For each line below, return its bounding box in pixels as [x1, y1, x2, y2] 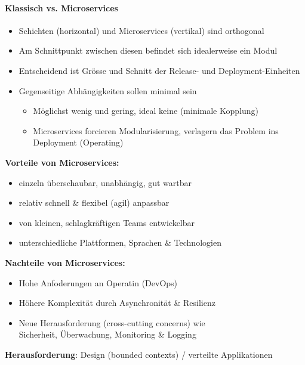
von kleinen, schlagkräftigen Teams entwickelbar [19, 216, 195, 228]
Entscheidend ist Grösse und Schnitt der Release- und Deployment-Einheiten [19, 64, 300, 76]
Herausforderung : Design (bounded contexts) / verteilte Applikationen [5, 348, 273, 360]
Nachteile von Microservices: [5, 256, 125, 268]
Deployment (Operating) [33, 136, 124, 149]
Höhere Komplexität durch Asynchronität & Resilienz [19, 296, 215, 309]
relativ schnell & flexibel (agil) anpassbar [19, 196, 170, 209]
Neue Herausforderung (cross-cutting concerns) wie [19, 316, 205, 329]
